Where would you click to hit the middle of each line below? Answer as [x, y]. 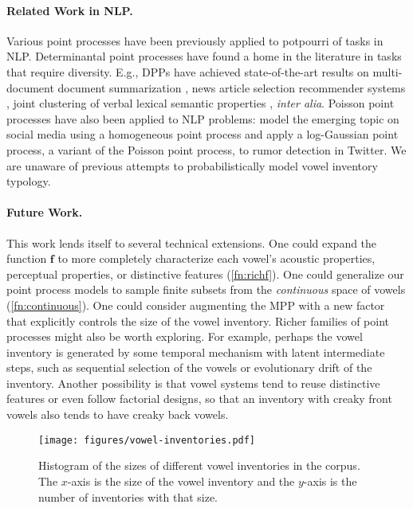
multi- [387, 71]
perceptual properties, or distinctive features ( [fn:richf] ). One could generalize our [205, 274]
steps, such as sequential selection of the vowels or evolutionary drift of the [189, 367]
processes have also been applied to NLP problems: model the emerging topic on [203, 118]
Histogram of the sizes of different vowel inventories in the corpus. [199, 465]
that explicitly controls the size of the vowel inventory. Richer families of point [198, 320]
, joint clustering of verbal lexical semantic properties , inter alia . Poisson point [201, 103]
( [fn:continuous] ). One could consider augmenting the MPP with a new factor [196, 305]
